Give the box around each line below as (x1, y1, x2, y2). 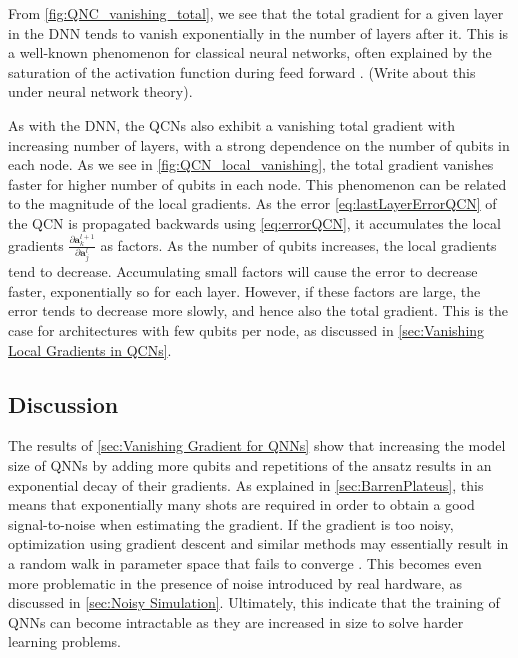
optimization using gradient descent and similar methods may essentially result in (8, 533, 509, 554)
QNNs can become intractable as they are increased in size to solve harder (8, 611, 464, 632)
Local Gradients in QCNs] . (8, 339, 172, 360)
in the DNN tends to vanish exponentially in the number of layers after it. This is (8, 22, 509, 43)
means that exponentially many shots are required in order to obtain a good (8, 494, 475, 515)
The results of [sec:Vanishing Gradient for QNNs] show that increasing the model (8, 435, 506, 456)
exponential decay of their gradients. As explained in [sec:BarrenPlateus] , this (8, 474, 484, 495)
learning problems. (8, 631, 121, 652)
